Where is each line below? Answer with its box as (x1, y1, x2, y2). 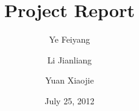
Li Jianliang (47, 53, 92, 66)
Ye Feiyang (49, 33, 90, 46)
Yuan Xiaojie (45, 74, 94, 87)
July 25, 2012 (45, 94, 94, 107)
